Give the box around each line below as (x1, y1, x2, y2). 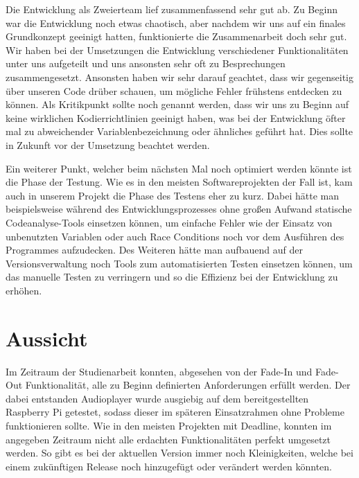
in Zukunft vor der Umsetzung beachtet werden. (6, 137, 210, 152)
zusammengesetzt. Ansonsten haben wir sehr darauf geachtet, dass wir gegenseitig (6, 69, 353, 84)
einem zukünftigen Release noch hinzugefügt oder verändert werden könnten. (6, 459, 333, 473)
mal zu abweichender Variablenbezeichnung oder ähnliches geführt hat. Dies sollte (6, 124, 353, 139)
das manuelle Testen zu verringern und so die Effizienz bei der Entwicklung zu (6, 269, 338, 284)
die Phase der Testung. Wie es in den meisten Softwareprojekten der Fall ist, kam (6, 175, 353, 189)
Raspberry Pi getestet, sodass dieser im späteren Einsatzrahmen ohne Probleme (6, 405, 344, 419)
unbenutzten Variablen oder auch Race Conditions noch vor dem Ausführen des (6, 229, 344, 243)
